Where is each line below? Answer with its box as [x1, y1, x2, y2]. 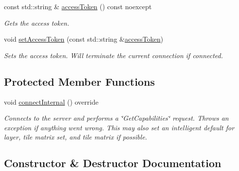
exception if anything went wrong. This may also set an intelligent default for [4, 122, 235, 132]
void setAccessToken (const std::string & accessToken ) [4, 34, 164, 44]
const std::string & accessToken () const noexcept [4, 1, 152, 11]
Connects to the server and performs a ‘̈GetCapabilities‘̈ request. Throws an [4, 113, 229, 123]
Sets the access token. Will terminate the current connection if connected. [4, 50, 223, 60]
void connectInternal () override [4, 96, 99, 107]
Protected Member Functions [4, 74, 155, 89]
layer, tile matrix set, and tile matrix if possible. [4, 132, 147, 142]
